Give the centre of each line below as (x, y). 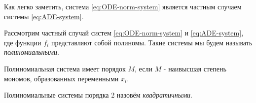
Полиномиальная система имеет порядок (65, 68)
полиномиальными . (32, 52)
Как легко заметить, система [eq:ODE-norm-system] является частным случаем (123, 6)
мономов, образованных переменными (61, 78)
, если (144, 68)
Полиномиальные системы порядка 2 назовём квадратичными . (98, 95)
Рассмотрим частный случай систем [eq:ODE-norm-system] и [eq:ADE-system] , (124, 33)
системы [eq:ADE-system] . (44, 16)
